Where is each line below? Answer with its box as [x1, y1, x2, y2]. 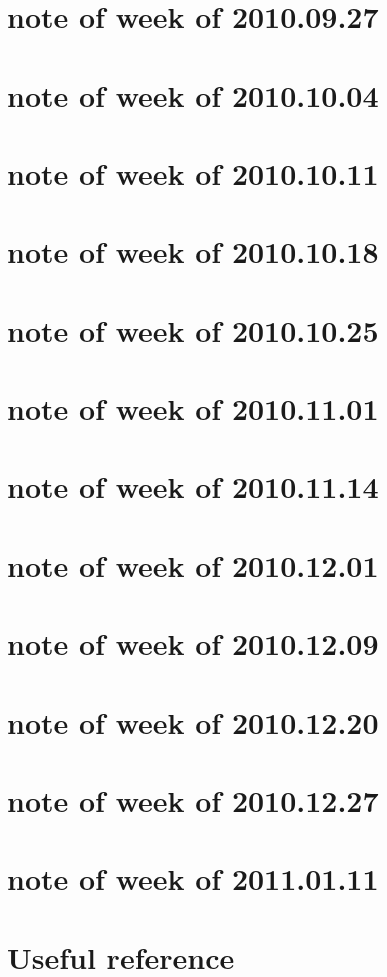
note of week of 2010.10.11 [7, 152, 379, 193]
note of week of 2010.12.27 [7, 779, 379, 820]
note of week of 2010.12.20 [7, 701, 379, 742]
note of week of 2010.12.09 [7, 623, 379, 664]
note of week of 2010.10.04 [7, 74, 379, 115]
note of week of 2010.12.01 [7, 544, 379, 585]
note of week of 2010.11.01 [7, 388, 379, 429]
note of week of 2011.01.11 [7, 858, 379, 899]
